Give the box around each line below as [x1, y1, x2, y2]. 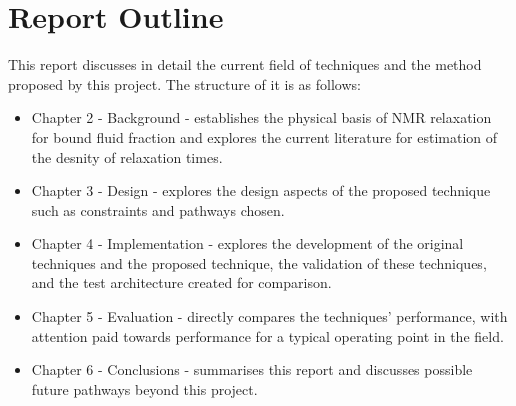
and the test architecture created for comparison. [31, 272, 332, 293]
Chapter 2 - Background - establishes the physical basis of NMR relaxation [31, 107, 492, 128]
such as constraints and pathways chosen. [31, 199, 285, 220]
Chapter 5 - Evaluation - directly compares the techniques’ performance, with [31, 306, 508, 327]
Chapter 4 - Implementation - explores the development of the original [31, 233, 464, 254]
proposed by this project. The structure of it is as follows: [8, 73, 361, 94]
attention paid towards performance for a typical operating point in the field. [31, 325, 504, 346]
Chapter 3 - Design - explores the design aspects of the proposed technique [31, 180, 491, 201]
